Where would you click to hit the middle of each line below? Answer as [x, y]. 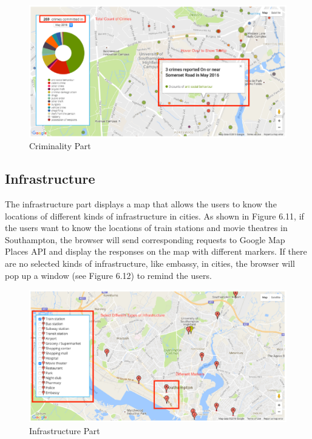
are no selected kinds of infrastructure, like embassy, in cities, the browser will [150, 263]
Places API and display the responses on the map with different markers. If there [156, 251]
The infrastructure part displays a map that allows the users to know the [141, 204]
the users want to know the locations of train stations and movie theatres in [146, 228]
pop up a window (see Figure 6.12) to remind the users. [108, 275]
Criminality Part [60, 146]
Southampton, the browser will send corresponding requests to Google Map [145, 239]
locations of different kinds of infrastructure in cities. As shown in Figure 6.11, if [154, 216]
